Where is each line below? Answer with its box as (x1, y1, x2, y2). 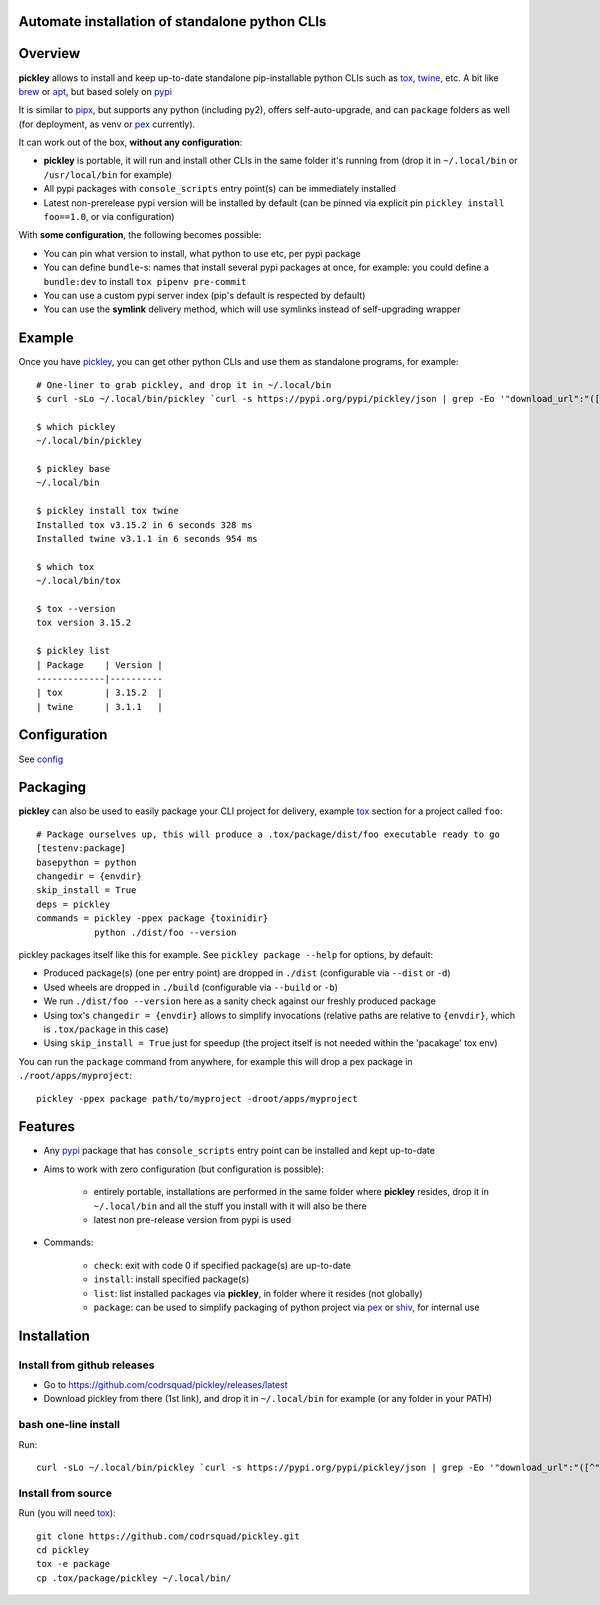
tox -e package (36, 1558, 111, 1570)
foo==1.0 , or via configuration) (43, 211, 175, 223)
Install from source (18, 1486, 112, 1500)
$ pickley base (36, 463, 111, 475)
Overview (18, 45, 81, 62)
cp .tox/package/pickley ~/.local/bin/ (36, 1572, 232, 1584)
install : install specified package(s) (93, 1273, 250, 1285)
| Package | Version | (36, 659, 164, 670)
